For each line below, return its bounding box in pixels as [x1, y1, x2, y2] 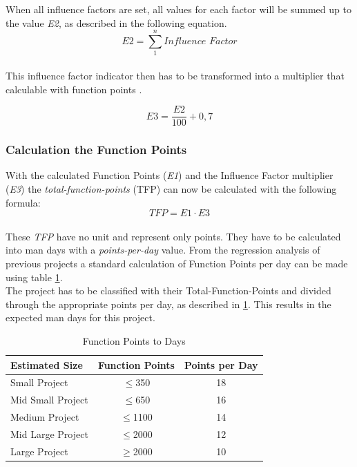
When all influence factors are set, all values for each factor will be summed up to [6, 2, 351, 16]
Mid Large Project [10, 426, 88, 441]
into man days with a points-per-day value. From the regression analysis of [6, 242, 320, 257]
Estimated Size [10, 357, 83, 372]
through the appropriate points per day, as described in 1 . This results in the [6, 296, 331, 311]
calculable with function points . [6, 82, 142, 96]
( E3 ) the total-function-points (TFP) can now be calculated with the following [6, 181, 337, 196]
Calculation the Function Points [6, 141, 187, 158]
